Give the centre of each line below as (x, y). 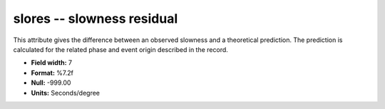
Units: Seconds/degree (65, 93)
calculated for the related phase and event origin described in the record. (120, 49)
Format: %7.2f (52, 73)
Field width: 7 (52, 63)
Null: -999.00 (51, 83)
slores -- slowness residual (96, 19)
